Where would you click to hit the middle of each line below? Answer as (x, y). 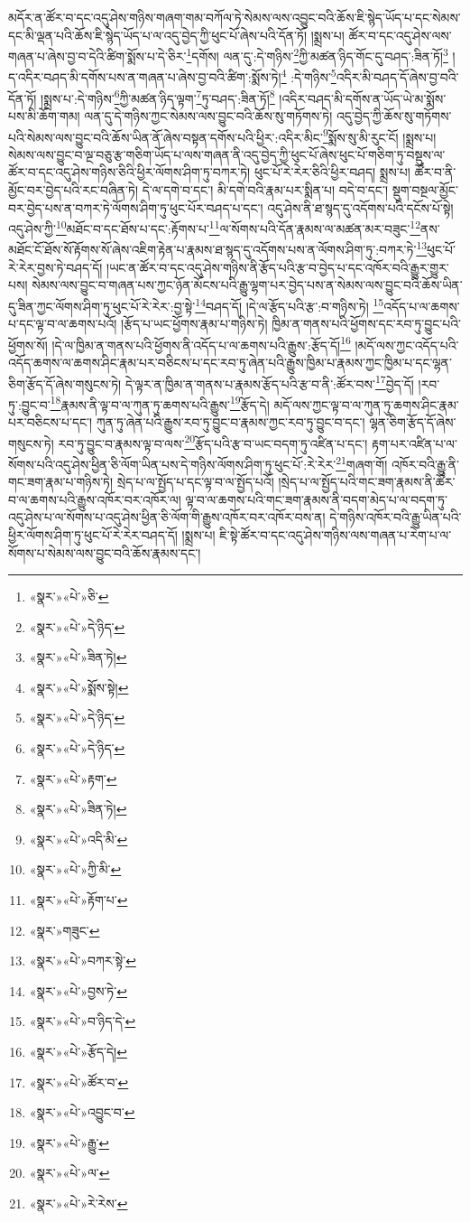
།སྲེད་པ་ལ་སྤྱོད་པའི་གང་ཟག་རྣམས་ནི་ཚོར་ (367, 482)
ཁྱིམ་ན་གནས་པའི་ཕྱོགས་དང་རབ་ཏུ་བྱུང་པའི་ (366, 324)
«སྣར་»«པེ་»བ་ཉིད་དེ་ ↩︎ (83, 1021)
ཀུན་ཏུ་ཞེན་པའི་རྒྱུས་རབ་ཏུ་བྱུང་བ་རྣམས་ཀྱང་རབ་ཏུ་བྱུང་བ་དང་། (230, 422)
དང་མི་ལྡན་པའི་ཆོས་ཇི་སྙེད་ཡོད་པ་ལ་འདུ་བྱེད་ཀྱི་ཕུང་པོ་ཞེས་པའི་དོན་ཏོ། (158, 35)
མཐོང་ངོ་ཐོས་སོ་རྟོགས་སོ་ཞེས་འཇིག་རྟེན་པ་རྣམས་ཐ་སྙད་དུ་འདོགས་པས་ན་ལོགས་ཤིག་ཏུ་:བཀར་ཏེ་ (212, 250)
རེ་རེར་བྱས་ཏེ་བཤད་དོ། (55, 267)
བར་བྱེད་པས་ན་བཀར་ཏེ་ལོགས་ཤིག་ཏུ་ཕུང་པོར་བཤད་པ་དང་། (136, 207)
